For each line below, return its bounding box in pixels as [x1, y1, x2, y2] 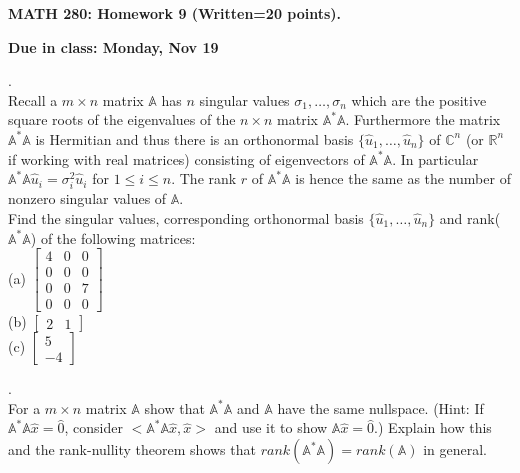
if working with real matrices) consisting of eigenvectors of [8, 148, 365, 169]
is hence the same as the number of [295, 168, 511, 189]
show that [144, 397, 205, 418]
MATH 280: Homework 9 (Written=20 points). [8, 3, 342, 23]
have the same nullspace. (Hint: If [277, 397, 484, 418]
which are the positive [351, 89, 487, 110]
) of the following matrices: [30, 227, 196, 248]
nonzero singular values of [8, 188, 167, 209]
